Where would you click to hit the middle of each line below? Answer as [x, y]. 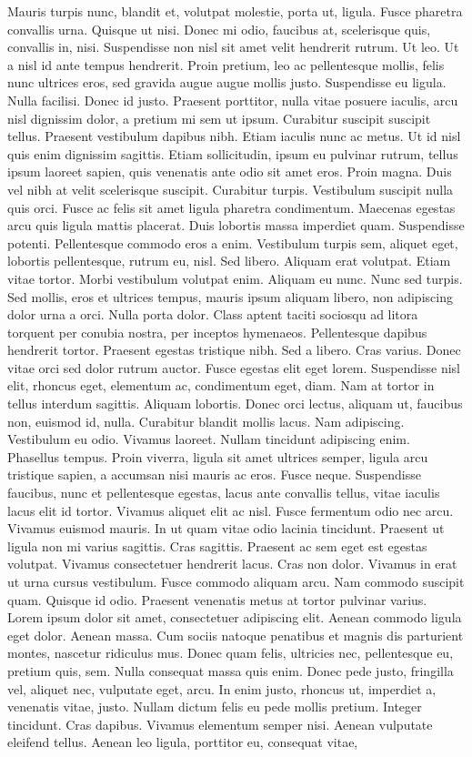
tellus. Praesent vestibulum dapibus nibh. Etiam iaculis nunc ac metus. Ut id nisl [234, 136]
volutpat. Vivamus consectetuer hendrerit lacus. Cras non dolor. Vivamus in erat [232, 564]
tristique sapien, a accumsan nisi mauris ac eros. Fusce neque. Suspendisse [214, 474]
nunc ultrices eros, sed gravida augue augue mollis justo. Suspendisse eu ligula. [227, 82]
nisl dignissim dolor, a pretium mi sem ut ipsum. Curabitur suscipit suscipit [219, 118]
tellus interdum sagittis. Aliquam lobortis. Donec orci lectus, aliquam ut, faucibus [235, 404]
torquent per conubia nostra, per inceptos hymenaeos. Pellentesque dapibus [217, 332]
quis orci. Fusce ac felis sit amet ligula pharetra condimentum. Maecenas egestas [231, 207]
